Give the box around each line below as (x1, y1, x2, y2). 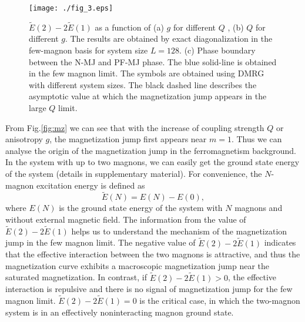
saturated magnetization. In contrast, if (5, 271, 147, 283)
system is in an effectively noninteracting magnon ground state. (5, 306, 234, 318)
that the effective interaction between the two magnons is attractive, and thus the (5, 248, 300, 260)
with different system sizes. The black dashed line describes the (29, 78, 257, 90)
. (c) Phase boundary (179, 44, 256, 56)
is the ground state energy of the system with (59, 202, 223, 214)
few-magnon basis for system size (29, 44, 148, 56)
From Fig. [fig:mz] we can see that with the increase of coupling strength (5, 121, 264, 133)
